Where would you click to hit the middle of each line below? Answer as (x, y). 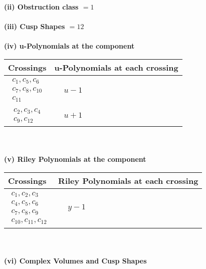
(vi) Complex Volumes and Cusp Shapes (75, 260)
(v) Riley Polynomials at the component (75, 159)
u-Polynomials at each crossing (116, 67)
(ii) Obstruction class (41, 7)
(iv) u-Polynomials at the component (69, 46)
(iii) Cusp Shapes (35, 26)
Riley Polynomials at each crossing (128, 181)
